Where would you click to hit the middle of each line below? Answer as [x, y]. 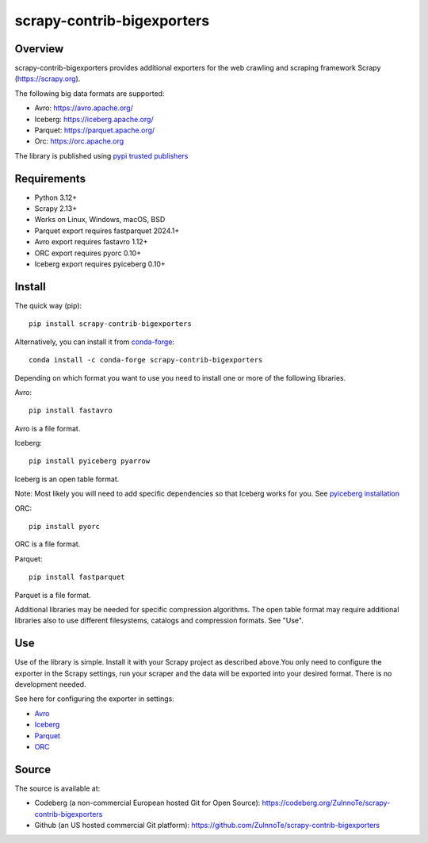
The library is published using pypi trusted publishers [101, 155]
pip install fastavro [71, 411]
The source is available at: [57, 788]
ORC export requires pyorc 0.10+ [88, 253]
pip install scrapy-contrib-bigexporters [110, 324]
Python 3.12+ [56, 197]
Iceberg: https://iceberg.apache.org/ [94, 119]
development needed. [50, 684]
